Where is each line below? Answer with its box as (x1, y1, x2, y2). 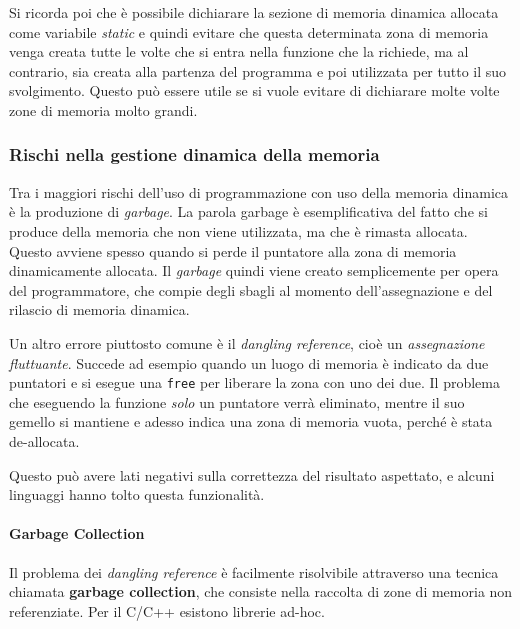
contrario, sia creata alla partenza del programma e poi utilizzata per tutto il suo (9, 60, 507, 81)
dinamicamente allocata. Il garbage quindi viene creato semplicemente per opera (9, 260, 499, 281)
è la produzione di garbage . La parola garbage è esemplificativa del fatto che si (9, 201, 488, 222)
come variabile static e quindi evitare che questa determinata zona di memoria (9, 21, 489, 42)
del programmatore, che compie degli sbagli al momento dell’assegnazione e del (9, 279, 493, 300)
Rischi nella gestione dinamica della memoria (9, 142, 380, 167)
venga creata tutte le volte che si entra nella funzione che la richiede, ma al (9, 41, 469, 62)
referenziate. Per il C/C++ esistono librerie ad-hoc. (9, 600, 325, 621)
